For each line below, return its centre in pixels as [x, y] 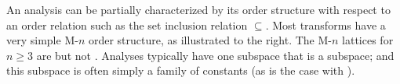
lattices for [368, 40]
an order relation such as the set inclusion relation [127, 24]
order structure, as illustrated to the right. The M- [210, 40]
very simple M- [42, 40]
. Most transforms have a [325, 24]
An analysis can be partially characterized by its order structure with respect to [198, 9]
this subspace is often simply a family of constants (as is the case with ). [181, 70]
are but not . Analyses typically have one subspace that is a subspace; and [215, 55]
